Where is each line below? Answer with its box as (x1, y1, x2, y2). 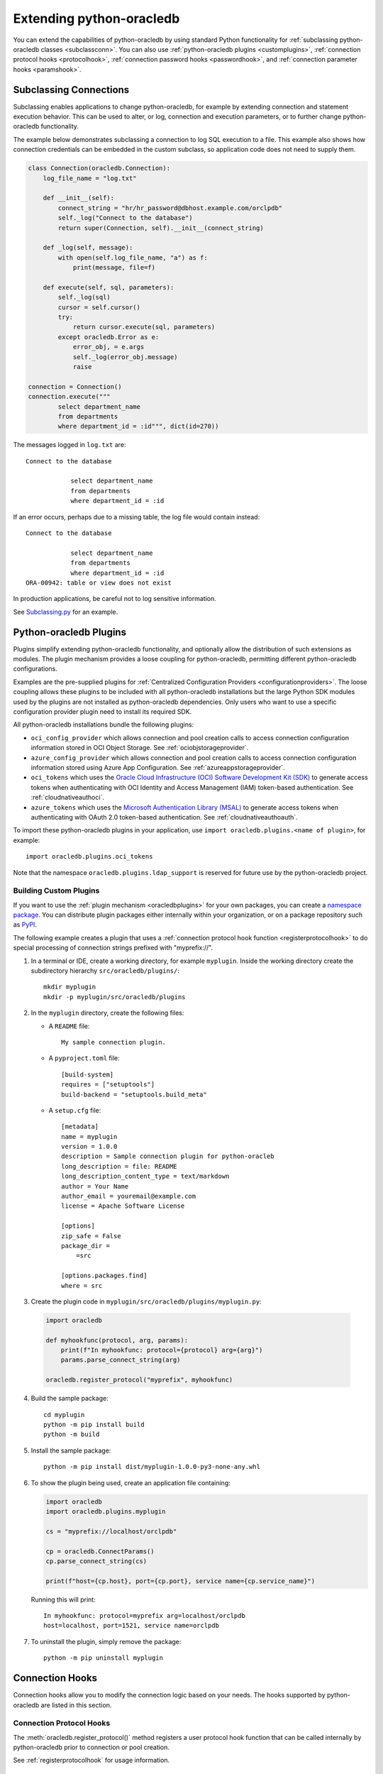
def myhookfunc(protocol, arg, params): (45, 1336, 188, 1344)
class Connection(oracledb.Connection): (28, 164, 170, 172)
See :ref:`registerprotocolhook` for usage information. (13, 1756, 170, 1765)
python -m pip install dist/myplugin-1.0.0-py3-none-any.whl (43, 1462, 260, 1471)
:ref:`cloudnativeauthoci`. (30, 793, 104, 802)
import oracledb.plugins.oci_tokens (26, 852, 153, 861)
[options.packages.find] (61, 1272, 148, 1280)
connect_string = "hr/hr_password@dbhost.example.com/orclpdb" (57, 204, 283, 212)
